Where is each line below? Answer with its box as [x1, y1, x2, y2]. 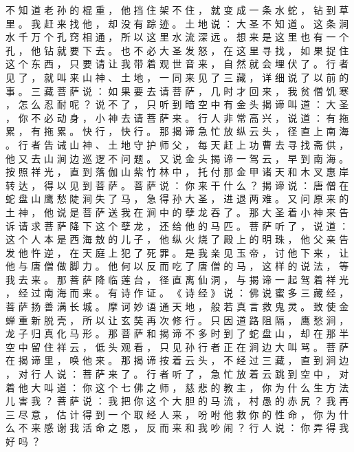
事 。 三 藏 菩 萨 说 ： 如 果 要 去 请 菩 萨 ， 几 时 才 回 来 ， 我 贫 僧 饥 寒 [5, 83, 349, 98]
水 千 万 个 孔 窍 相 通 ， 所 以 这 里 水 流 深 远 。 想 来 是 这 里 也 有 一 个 [5, 30, 349, 44]
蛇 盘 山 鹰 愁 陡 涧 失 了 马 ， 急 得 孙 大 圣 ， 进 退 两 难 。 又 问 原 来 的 [5, 191, 349, 206]
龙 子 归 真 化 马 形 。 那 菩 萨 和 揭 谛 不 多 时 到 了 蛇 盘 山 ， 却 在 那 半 [5, 326, 349, 341]
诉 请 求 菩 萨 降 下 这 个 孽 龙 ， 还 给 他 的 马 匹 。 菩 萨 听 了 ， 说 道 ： [5, 218, 349, 233]
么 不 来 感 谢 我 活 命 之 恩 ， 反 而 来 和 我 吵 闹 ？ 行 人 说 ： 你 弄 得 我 [5, 420, 349, 435]
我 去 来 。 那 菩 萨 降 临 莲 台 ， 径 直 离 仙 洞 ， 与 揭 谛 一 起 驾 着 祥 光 [5, 272, 349, 286]
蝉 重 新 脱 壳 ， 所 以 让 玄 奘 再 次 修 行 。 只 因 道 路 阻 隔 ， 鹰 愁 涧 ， [5, 312, 349, 327]
